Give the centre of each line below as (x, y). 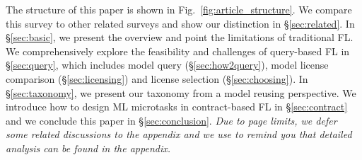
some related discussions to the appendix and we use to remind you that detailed (179, 134)
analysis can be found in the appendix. (88, 148)
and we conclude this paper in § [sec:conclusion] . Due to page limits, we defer (171, 120)
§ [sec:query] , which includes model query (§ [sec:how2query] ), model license (167, 65)
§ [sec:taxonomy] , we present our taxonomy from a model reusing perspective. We (181, 92)
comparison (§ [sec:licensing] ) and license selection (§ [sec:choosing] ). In (157, 78)
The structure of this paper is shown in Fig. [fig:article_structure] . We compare (179, 9)
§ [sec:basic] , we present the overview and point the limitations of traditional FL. (180, 37)
